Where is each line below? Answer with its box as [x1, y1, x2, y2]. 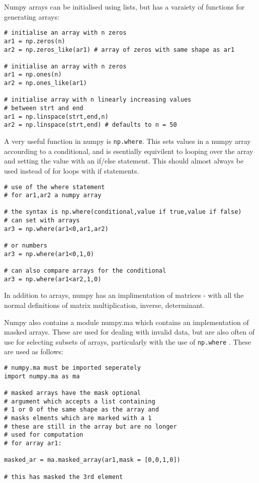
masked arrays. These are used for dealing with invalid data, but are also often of [4, 327, 254, 337]
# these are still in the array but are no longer [4, 423, 177, 430]
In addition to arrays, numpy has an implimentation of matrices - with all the [4, 290, 244, 300]
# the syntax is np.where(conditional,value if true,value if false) [4, 208, 242, 216]
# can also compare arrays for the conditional [4, 267, 166, 275]
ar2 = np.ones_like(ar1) [4, 79, 87, 87]
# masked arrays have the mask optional [4, 389, 141, 396]
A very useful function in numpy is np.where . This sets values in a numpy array [4, 136, 251, 146]
